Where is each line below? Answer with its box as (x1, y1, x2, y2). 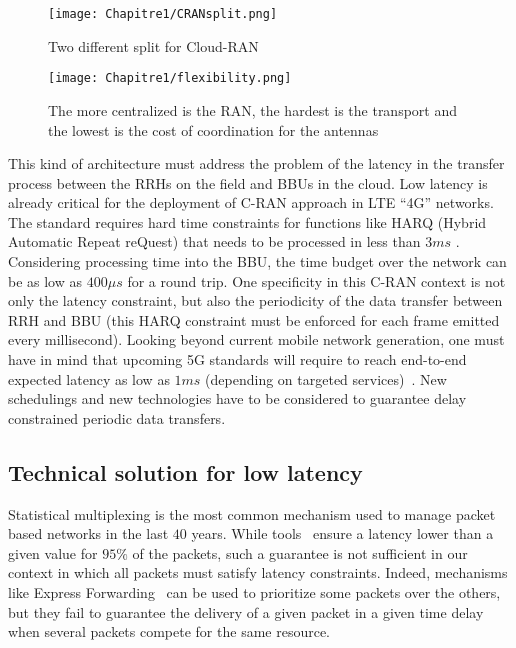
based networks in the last (8, 523, 169, 544)
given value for (8, 542, 98, 563)
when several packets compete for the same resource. (8, 621, 330, 642)
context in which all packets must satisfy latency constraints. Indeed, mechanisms (8, 562, 508, 583)
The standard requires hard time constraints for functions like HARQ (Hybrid (8, 211, 487, 232)
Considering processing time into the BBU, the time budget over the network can (8, 251, 507, 272)
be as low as (8, 270, 83, 291)
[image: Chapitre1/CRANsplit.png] (48, 7, 278, 21)
